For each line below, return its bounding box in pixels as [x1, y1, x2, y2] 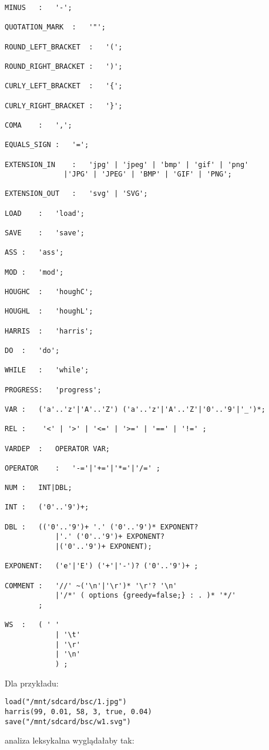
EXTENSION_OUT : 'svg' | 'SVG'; [5, 189, 148, 198]
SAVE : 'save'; [5, 229, 85, 238]
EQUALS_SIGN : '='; [5, 141, 89, 149]
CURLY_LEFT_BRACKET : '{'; [5, 82, 123, 91]
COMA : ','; [5, 121, 72, 129]
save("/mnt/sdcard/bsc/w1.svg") [5, 717, 131, 726]
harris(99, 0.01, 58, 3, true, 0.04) [5, 707, 152, 716]
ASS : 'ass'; [5, 248, 64, 257]
